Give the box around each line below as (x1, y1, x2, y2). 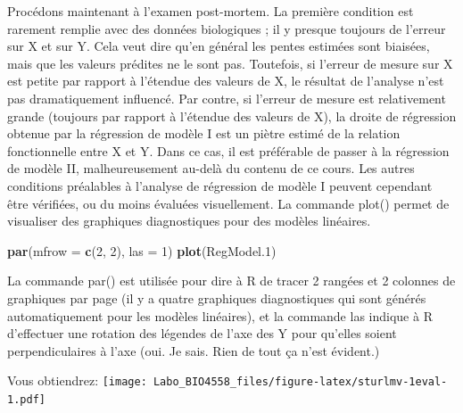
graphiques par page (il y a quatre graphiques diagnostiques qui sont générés (7, 288, 426, 307)
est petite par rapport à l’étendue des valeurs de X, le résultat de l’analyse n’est (7, 71, 444, 90)
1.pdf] (7, 392, 45, 406)
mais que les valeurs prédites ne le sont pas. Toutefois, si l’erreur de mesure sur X (7, 54, 453, 72)
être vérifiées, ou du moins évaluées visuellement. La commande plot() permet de (7, 194, 450, 212)
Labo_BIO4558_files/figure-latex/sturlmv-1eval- (153, 376, 448, 389)
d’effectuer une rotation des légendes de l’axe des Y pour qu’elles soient (7, 324, 397, 343)
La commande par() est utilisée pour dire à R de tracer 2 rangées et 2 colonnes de (7, 271, 456, 290)
